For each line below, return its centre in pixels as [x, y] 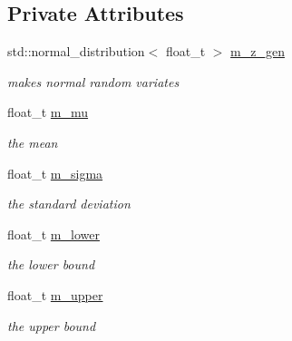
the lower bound [51, 264]
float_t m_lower [54, 234]
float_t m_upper [55, 294]
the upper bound [52, 325]
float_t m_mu [48, 112]
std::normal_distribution [76, 51]
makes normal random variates [93, 81]
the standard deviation [69, 204]
